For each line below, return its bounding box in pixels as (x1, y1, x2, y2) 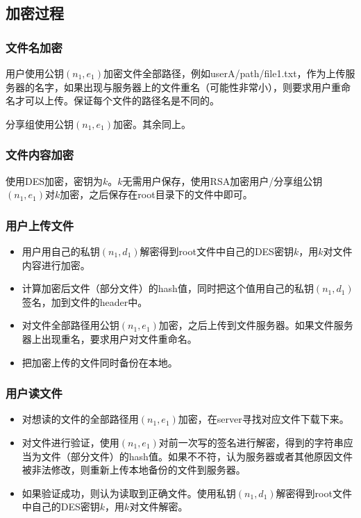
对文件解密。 (129, 499, 188, 514)
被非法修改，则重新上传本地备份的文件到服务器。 (22, 462, 246, 477)
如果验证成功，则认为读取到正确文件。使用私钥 (22, 485, 236, 500)
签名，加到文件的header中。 (22, 294, 148, 309)
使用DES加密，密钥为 (6, 173, 103, 188)
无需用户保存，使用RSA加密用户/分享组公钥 (122, 173, 323, 188)
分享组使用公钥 (6, 116, 74, 131)
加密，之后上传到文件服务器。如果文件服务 (158, 318, 353, 332)
